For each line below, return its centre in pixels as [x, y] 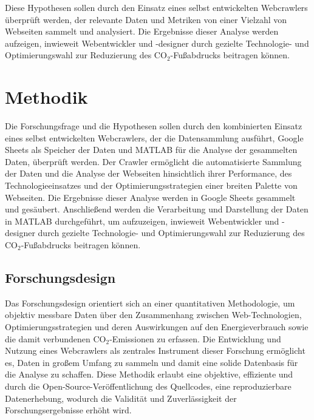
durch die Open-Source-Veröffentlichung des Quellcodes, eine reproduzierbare [148, 386]
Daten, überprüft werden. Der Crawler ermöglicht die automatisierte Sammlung [153, 161]
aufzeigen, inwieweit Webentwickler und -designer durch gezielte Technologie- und [157, 43]
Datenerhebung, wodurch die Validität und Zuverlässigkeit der [121, 398]
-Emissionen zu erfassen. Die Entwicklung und [195, 338]
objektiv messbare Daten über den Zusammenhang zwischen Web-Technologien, [153, 315]
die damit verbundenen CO [56, 338]
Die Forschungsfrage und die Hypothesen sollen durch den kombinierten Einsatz [154, 126]
